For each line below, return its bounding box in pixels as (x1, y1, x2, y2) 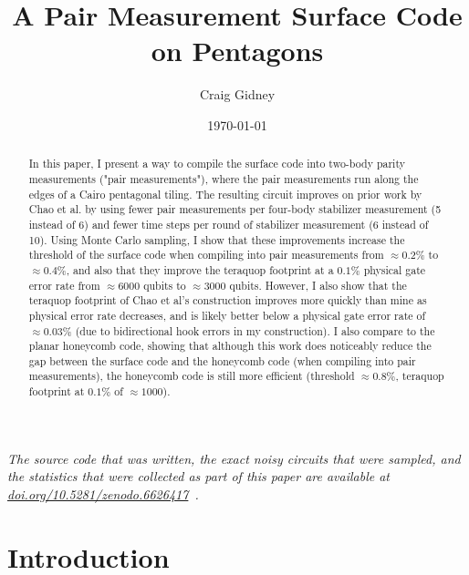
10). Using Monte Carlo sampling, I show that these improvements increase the (28, 231, 405, 247)
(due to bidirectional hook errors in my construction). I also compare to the (75, 323, 435, 338)
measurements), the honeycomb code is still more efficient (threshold (28, 368, 355, 384)
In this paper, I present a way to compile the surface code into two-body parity (28, 156, 405, 171)
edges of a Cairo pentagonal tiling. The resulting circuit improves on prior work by (28, 186, 422, 201)
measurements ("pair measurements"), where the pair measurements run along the (28, 170, 419, 186)
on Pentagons (151, 32, 324, 69)
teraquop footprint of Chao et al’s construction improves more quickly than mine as (28, 293, 427, 308)
